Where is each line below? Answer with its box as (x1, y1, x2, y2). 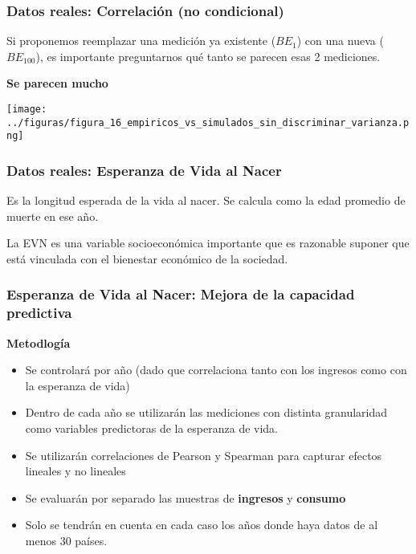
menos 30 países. (25, 532, 108, 549)
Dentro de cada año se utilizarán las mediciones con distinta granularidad (25, 404, 388, 421)
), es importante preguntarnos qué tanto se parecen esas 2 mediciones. (35, 47, 381, 64)
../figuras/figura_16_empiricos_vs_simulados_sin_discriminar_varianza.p (6, 116, 410, 128)
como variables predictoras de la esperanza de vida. (25, 420, 278, 437)
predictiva (6, 303, 72, 323)
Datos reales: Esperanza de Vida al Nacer (6, 160, 282, 180)
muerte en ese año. (6, 207, 99, 224)
